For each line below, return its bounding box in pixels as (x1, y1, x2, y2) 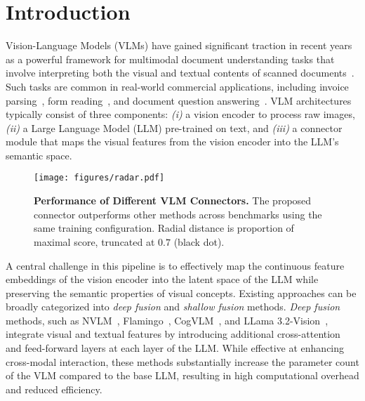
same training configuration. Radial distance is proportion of (34, 221, 294, 235)
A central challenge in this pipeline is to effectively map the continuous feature (6, 258, 345, 272)
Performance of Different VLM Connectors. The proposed (34, 193, 312, 208)
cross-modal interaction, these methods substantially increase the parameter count (6, 354, 359, 369)
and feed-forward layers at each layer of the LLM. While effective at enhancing (6, 341, 345, 355)
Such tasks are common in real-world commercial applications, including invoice (6, 79, 349, 93)
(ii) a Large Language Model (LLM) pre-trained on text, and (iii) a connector (6, 120, 343, 135)
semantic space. (6, 147, 72, 162)
